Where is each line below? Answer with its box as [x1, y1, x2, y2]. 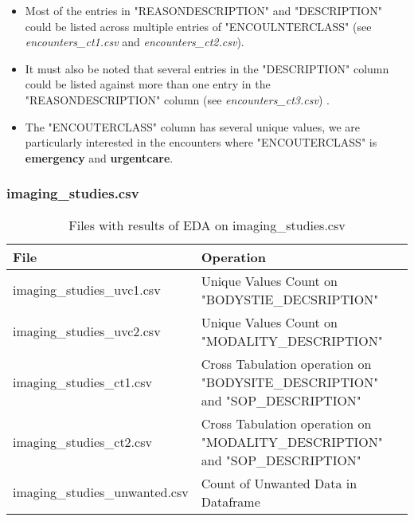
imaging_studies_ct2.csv [13, 432, 152, 451]
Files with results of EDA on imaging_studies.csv [68, 215, 346, 234]
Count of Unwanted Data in [201, 473, 357, 492]
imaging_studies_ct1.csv [13, 372, 152, 391]
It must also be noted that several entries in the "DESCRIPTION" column [25, 60, 389, 76]
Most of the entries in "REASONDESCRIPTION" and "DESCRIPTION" [25, 2, 382, 18]
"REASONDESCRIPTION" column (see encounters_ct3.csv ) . [25, 91, 330, 108]
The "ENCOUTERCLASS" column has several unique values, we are [25, 118, 361, 135]
